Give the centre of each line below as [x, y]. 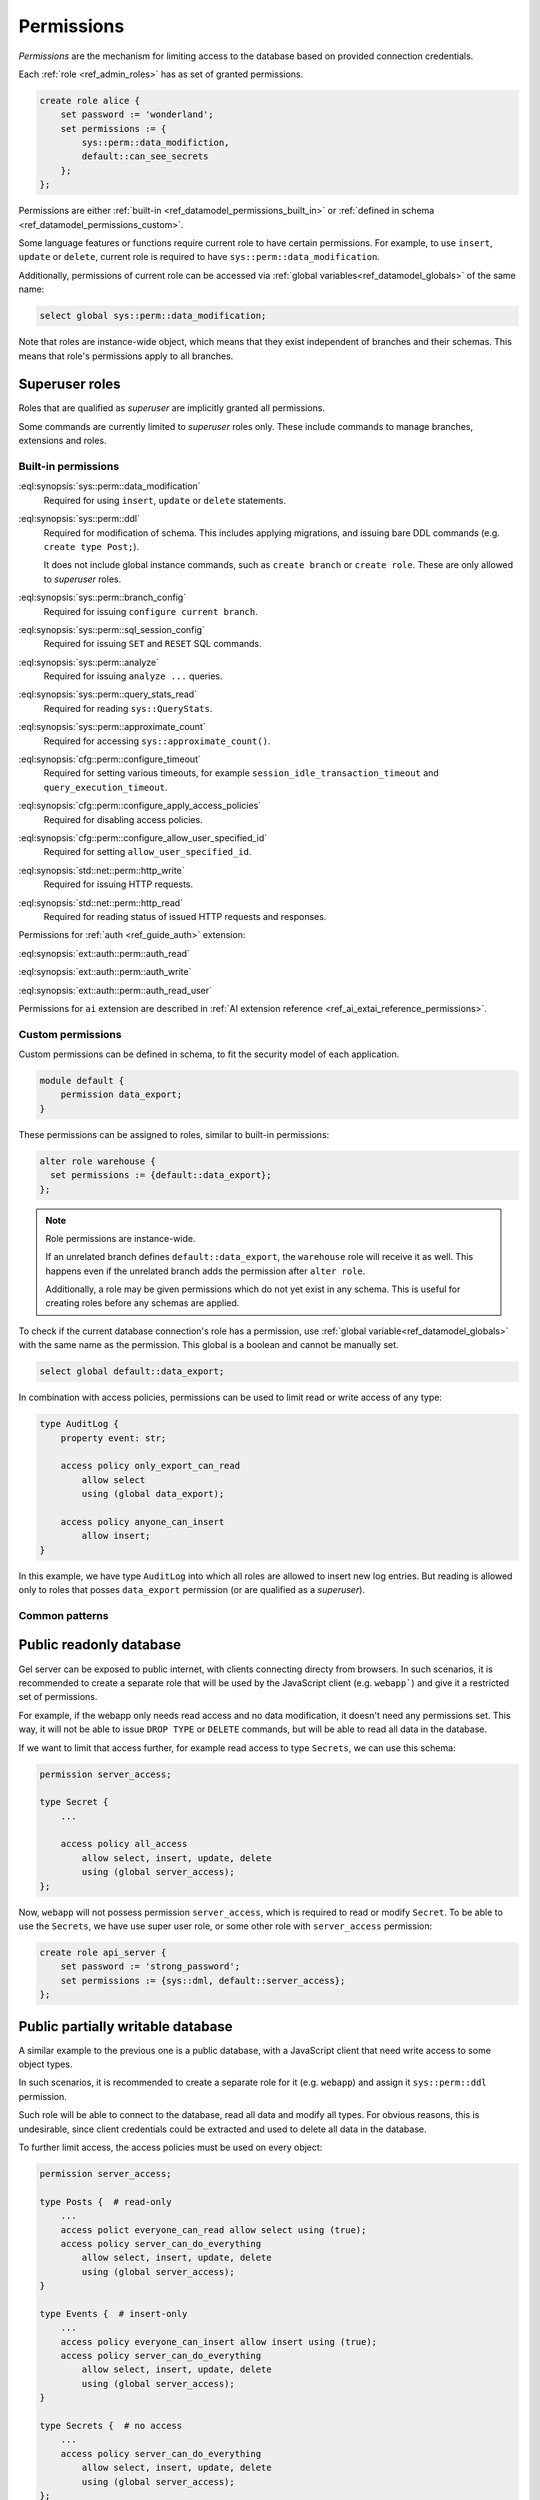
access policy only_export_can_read [150, 1466]
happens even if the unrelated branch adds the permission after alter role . [205, 1271]
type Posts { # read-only [105, 2201]
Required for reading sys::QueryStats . [128, 708]
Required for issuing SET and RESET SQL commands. [152, 644]
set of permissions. [58, 1697]
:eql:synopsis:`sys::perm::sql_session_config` [111, 629]
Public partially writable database [125, 2026]
